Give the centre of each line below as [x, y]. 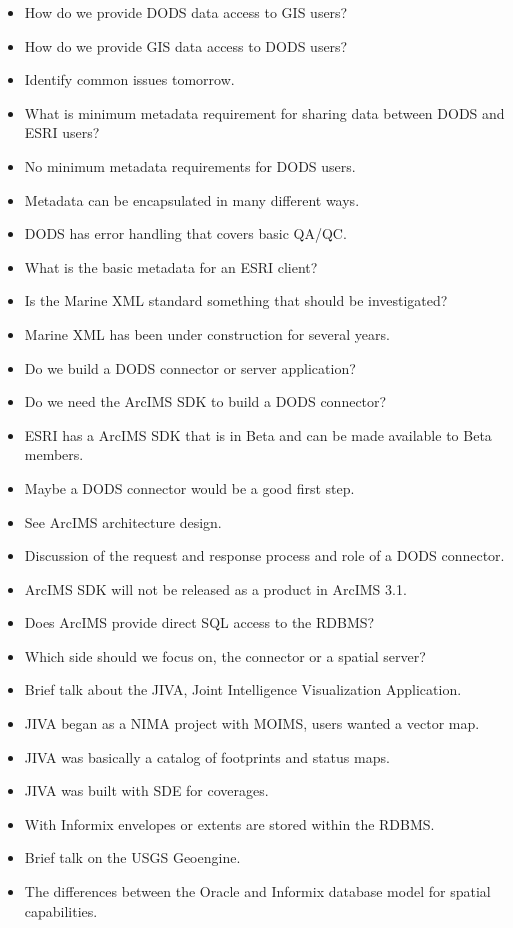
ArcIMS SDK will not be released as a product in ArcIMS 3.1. [215, 588]
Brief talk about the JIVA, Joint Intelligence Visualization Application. [243, 689]
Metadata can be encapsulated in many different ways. [192, 199]
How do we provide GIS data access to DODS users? [186, 45]
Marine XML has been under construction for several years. [207, 333]
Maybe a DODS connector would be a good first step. [189, 487]
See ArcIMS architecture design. [123, 521]
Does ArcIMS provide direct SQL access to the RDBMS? [199, 622]
